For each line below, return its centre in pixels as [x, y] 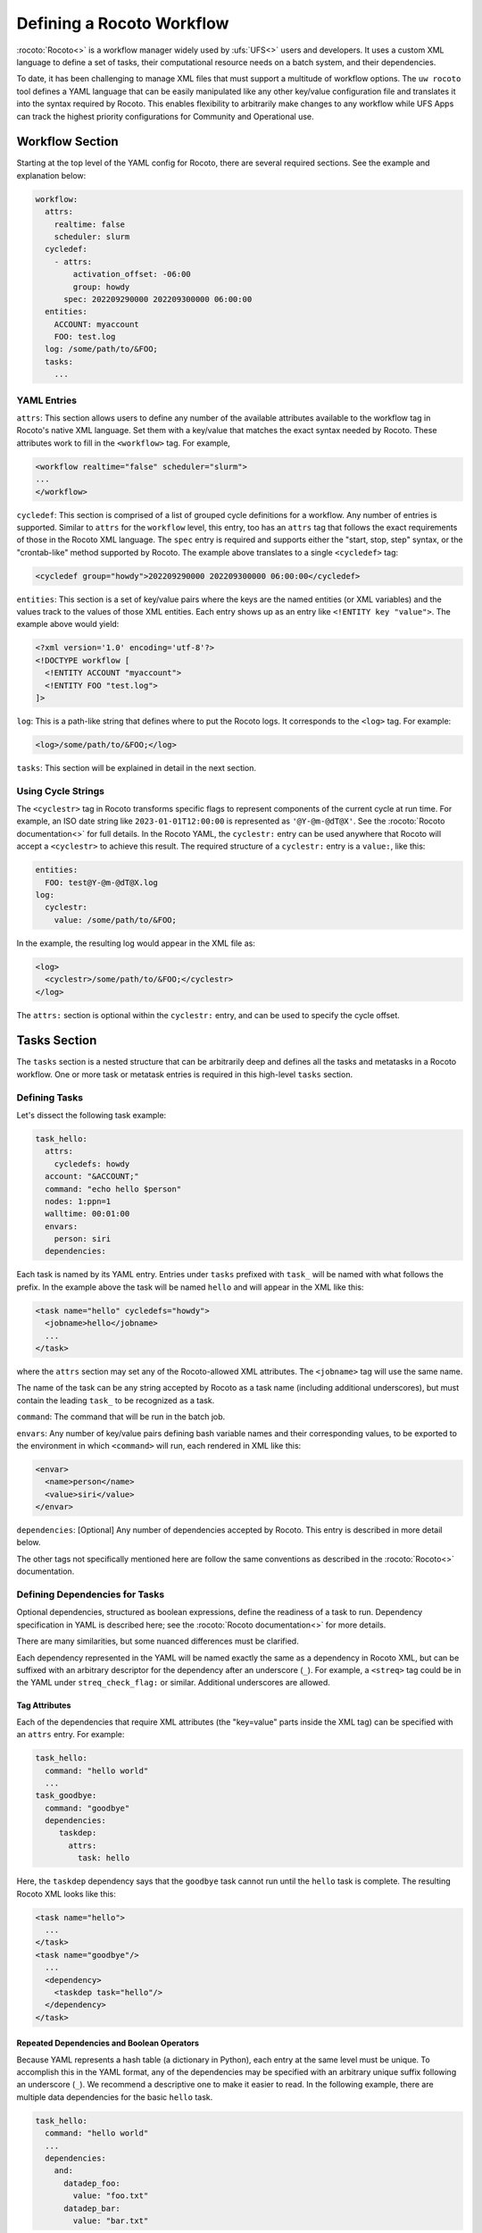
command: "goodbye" [87, 1808]
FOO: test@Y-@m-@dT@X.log [101, 882]
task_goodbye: [66, 1796]
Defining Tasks [50, 1097]
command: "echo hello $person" [113, 1189]
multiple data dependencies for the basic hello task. [115, 2097]
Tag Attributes [44, 1705]
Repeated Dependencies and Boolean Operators [108, 2043]
